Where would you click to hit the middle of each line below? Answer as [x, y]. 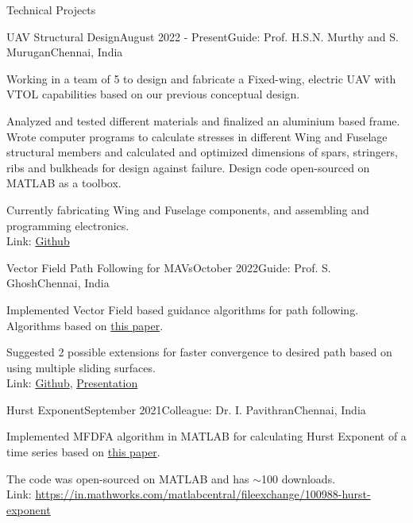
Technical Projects [51, 10]
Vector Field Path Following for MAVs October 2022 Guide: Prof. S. [169, 267]
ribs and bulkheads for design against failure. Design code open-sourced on [188, 167]
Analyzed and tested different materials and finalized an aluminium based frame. [203, 120]
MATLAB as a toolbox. [64, 183]
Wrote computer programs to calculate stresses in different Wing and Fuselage [197, 136]
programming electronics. [68, 225]
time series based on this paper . [83, 452]
